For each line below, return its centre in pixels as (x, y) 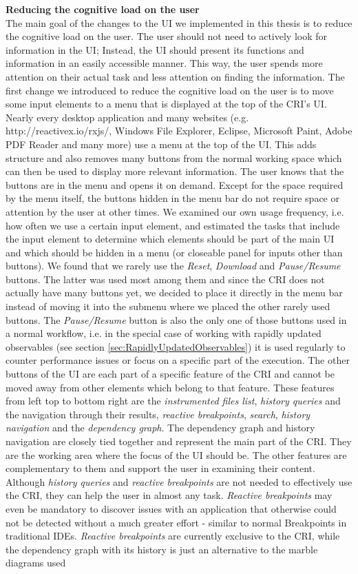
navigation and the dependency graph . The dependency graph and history (160, 428)
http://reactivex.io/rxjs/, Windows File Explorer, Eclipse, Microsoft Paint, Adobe (179, 131)
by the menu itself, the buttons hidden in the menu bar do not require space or (172, 198)
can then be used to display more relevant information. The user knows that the (175, 171)
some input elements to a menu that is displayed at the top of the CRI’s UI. (166, 104)
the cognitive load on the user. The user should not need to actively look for (167, 36)
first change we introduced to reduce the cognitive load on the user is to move (170, 90)
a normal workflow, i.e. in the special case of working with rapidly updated (164, 333)
